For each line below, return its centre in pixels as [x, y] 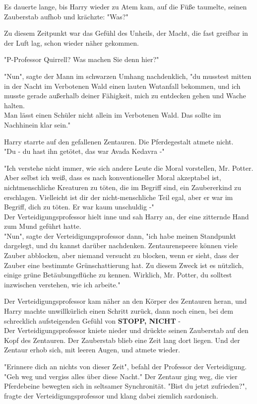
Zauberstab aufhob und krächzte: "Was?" [66, 16]
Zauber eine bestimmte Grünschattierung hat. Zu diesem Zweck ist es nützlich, [124, 265]
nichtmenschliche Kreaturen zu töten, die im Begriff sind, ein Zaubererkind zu [123, 187]
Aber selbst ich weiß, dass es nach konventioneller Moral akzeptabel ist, [113, 177]
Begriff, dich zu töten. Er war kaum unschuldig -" [79, 207]
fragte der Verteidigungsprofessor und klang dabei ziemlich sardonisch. [111, 395]
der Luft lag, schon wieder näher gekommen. [71, 42]
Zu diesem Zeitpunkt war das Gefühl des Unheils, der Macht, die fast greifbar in [126, 33]
